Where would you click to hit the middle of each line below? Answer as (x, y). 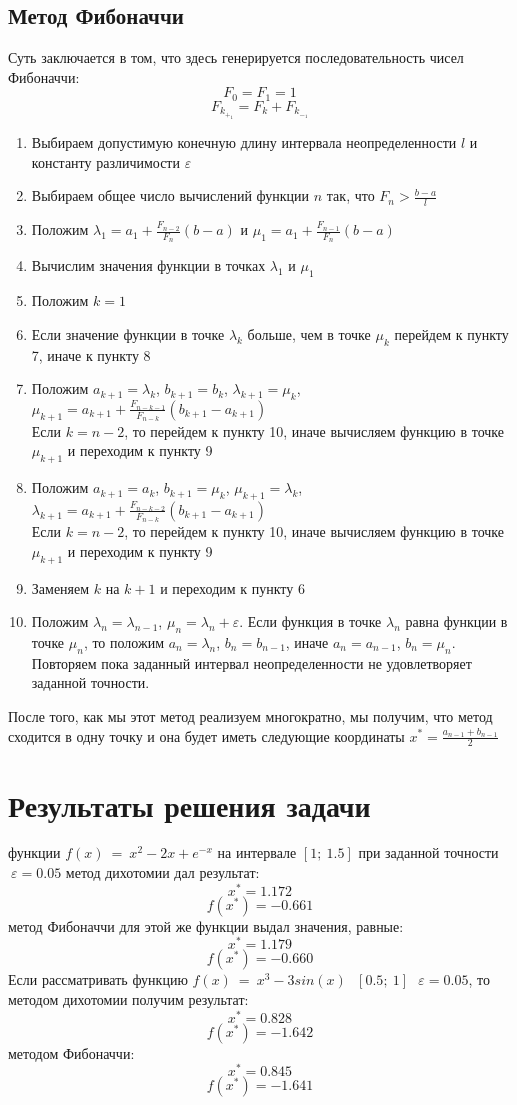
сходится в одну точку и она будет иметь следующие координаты (206, 735)
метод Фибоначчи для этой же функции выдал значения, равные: (206, 925)
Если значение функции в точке (128, 333)
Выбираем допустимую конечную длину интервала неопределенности (244, 142)
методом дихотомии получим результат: (128, 998)
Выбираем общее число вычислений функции (170, 195)
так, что (350, 195)
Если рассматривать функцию (98, 979)
